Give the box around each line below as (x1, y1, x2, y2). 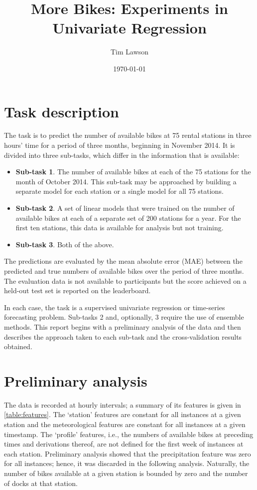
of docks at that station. (4, 478, 78, 488)
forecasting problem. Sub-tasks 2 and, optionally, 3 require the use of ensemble (4, 312, 244, 322)
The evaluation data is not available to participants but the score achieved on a (4, 275, 247, 286)
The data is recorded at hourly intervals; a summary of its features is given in (4, 399, 241, 410)
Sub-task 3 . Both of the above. (15, 239, 114, 249)
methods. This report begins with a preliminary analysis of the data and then (4, 321, 241, 332)
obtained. (4, 341, 32, 352)
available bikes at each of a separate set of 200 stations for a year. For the (15, 212, 241, 223)
